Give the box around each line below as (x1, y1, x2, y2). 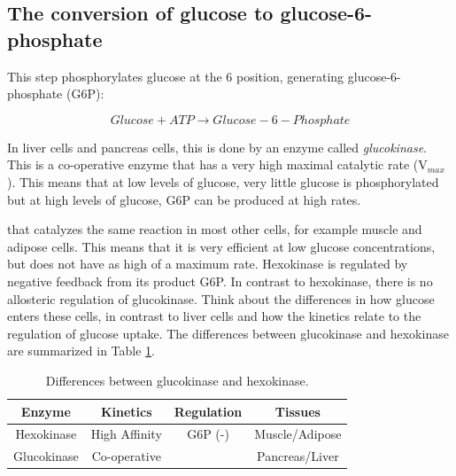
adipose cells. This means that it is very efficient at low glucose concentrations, (7, 237, 436, 255)
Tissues (274, 402, 321, 420)
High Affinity (90, 425, 162, 443)
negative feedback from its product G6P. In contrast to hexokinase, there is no (7, 271, 433, 290)
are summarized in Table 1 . (7, 341, 155, 360)
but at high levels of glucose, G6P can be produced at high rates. (7, 190, 361, 208)
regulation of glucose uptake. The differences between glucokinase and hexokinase (7, 324, 449, 342)
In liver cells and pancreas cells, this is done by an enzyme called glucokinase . (7, 137, 428, 156)
